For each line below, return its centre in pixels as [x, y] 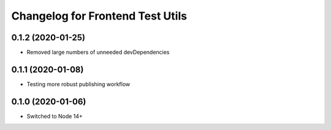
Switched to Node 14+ [55, 116]
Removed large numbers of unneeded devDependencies [98, 52]
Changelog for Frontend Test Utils [99, 16]
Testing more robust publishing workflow [78, 84]
